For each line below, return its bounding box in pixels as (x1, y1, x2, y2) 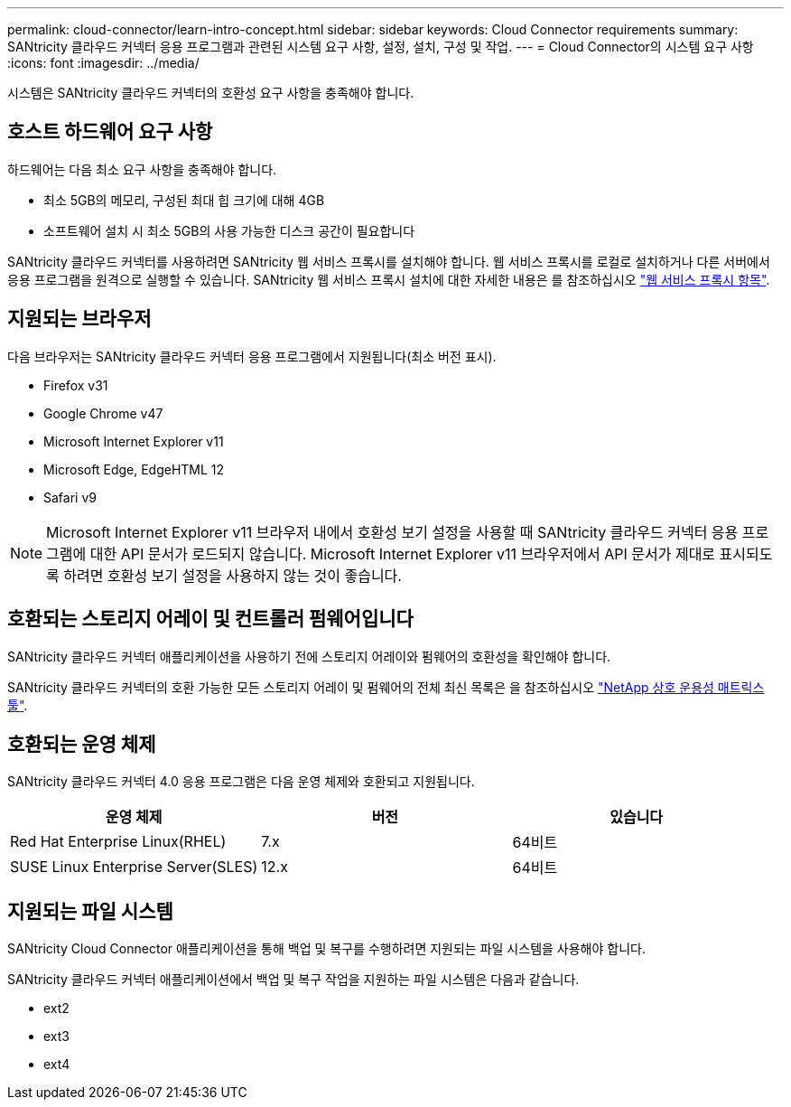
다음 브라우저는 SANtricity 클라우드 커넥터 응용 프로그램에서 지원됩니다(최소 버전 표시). (7, 348, 497, 364)
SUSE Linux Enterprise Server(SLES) (10, 858, 258, 877)
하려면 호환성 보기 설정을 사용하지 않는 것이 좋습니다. (63, 566, 402, 585)
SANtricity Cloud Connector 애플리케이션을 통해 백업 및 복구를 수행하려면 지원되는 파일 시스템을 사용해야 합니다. (7, 941, 646, 957)
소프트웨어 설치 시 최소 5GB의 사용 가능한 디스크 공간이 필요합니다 (43, 222, 415, 239)
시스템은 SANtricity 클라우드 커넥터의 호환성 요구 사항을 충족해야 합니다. (7, 85, 414, 100)
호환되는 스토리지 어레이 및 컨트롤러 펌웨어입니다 (7, 607, 414, 631)
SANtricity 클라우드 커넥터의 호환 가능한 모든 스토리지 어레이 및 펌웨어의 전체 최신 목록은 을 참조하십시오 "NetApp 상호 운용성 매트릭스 (7, 679, 765, 695)
